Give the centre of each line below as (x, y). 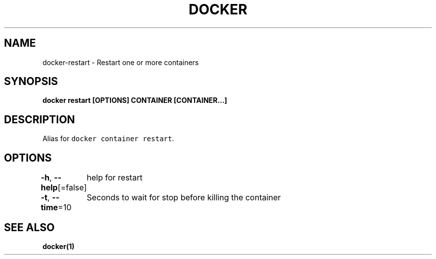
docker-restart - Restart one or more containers (121, 62)
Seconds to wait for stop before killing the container (184, 198)
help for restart (115, 178)
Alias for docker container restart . (108, 139)
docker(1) (58, 246)
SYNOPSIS (31, 82)
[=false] (72, 188)
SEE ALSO (29, 227)
